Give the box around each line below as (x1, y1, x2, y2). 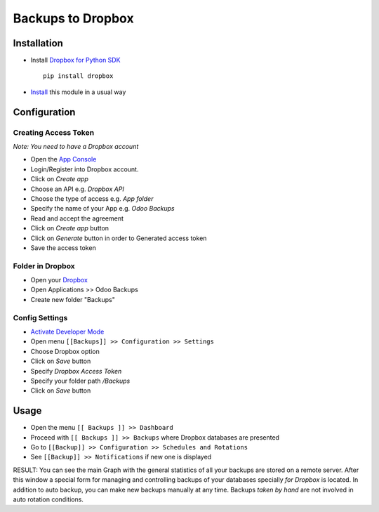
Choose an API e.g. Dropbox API (30, 185, 124, 193)
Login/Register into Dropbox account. (30, 165, 139, 173)
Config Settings (13, 313, 68, 322)
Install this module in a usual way (30, 88, 126, 96)
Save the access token (30, 243, 96, 252)
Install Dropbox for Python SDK (30, 56, 121, 65)
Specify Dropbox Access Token (30, 367, 122, 375)
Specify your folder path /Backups (30, 376, 131, 385)
